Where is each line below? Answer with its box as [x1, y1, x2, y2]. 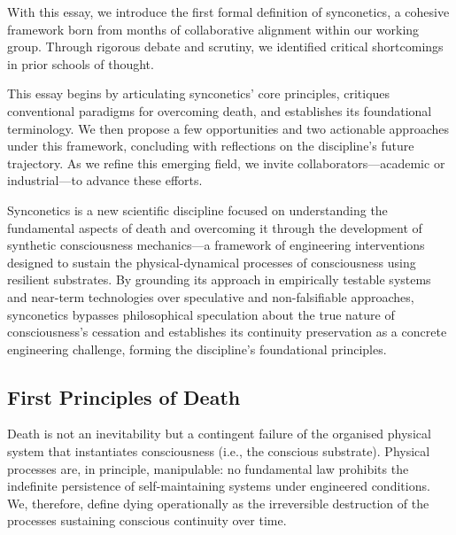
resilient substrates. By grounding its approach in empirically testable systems [7, 270, 431, 289]
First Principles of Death [7, 383, 241, 410]
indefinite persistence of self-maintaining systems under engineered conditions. [7, 477, 430, 495]
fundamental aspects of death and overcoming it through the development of [7, 218, 422, 236]
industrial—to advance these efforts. [7, 171, 203, 190]
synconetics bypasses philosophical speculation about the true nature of [7, 305, 395, 323]
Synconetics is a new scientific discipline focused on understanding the [7, 200, 388, 219]
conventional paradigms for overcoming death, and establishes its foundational [7, 101, 432, 120]
